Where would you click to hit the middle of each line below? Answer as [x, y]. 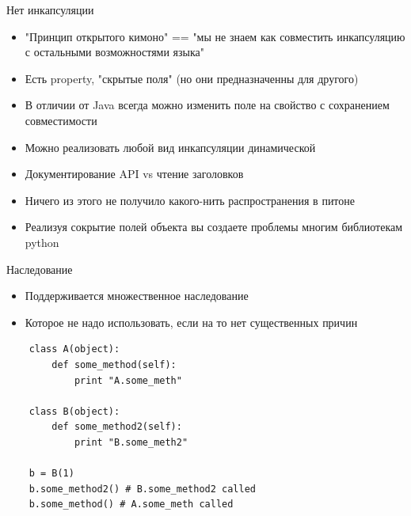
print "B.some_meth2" [131, 442]
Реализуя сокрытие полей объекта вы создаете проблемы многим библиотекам [214, 227]
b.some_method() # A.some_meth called [131, 505]
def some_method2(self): [117, 427]
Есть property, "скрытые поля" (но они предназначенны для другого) [192, 78]
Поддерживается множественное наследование [137, 296]
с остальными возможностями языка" [115, 52]
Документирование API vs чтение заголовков [134, 174]
